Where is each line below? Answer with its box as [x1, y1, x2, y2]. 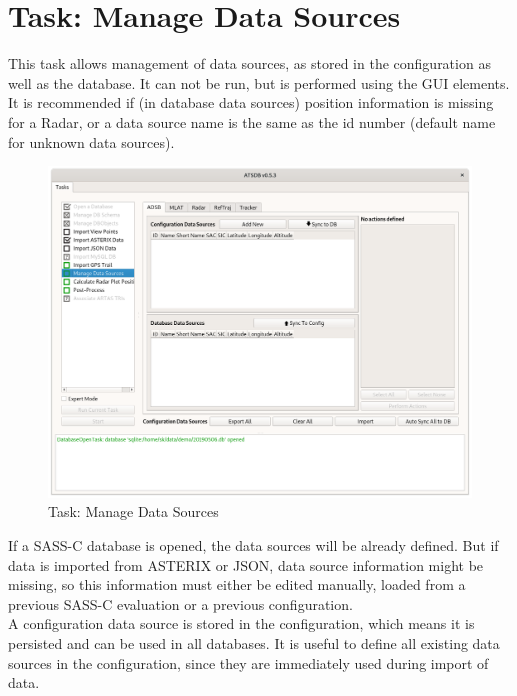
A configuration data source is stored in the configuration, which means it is [8, 613, 475, 634]
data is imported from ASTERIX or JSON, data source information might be [8, 554, 484, 575]
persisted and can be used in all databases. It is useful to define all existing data [8, 632, 500, 653]
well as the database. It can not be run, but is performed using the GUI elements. [8, 72, 510, 93]
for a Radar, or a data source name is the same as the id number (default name [8, 111, 496, 132]
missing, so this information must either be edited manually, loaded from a [8, 574, 466, 595]
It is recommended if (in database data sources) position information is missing [8, 92, 494, 113]
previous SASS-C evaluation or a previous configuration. [8, 593, 353, 614]
